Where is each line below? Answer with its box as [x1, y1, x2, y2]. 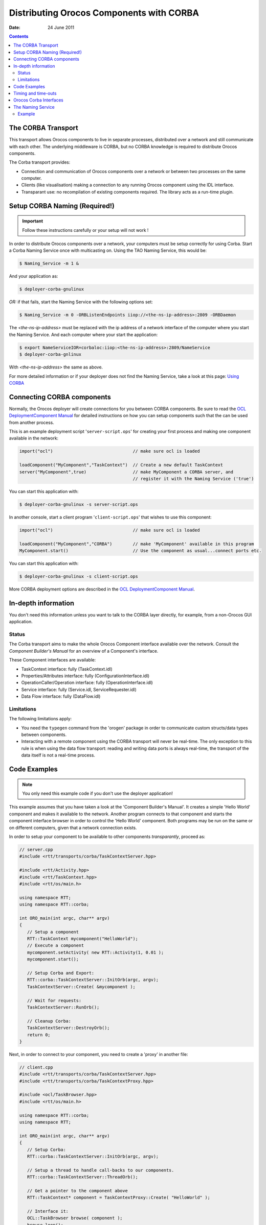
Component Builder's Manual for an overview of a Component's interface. [9, 648, 158, 654]
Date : [9, 24, 21, 30]
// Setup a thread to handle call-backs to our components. [27, 1167, 175, 1173]
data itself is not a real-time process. [21, 752, 95, 758]
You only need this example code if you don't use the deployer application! [22, 790, 173, 796]
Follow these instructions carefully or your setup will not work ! [22, 227, 149, 233]
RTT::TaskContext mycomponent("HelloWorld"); [27, 936, 138, 942]
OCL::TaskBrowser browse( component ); [27, 1215, 123, 1221]
